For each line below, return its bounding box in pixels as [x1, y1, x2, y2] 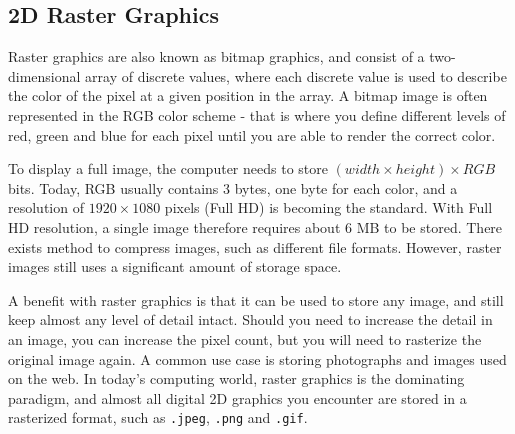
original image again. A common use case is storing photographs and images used [8, 348, 507, 369]
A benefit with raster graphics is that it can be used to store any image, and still [8, 289, 504, 310]
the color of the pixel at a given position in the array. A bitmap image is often [8, 85, 488, 106]
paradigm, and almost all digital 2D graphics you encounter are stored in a [8, 387, 467, 408]
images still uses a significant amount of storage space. [8, 256, 342, 277]
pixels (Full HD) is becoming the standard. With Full [164, 197, 493, 218]
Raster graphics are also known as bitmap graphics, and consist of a [8, 46, 425, 67]
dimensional [8, 65, 81, 86]
